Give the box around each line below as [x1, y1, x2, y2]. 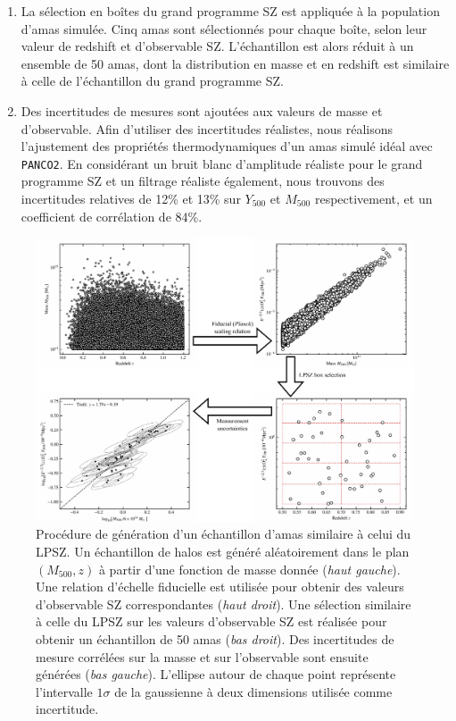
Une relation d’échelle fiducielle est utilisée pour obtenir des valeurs [36, 577, 404, 596]
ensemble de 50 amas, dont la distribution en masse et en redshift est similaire [21, 54, 450, 72]
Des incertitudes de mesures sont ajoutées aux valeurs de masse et [21, 101, 383, 120]
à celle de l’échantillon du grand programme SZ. [21, 71, 284, 90]
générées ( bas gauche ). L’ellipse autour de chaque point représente [36, 665, 396, 683]
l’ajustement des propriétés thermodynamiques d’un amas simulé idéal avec [21, 137, 433, 155]
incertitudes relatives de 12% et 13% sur [21, 189, 241, 207]
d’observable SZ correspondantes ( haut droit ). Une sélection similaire [36, 594, 411, 613]
